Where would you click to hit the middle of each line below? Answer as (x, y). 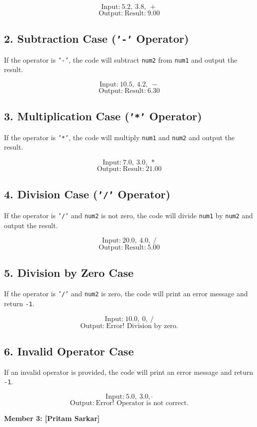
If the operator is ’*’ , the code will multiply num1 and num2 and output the (119, 137)
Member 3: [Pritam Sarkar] (52, 418)
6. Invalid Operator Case (69, 351)
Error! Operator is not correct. (142, 403)
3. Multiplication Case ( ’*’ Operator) (103, 116)
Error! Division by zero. (142, 326)
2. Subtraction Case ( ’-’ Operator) (96, 39)
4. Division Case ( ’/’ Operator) (87, 194)
